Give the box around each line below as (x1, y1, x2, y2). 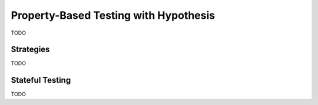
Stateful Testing (11, 75, 71, 85)
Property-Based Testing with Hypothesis (11, 9, 215, 22)
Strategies (11, 45, 50, 55)
